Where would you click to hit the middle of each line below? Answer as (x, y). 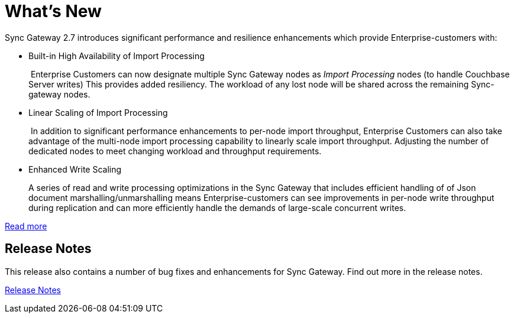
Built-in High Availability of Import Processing (117, 56)
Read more (26, 226)
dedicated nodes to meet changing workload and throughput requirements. (175, 151)
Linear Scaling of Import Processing (98, 112)
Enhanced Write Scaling (75, 169)
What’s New (53, 11)
